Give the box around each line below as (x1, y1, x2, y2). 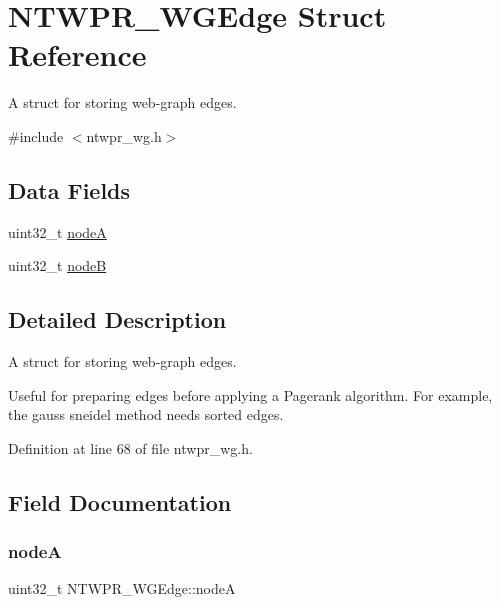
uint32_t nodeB (8, 255, 107, 276)
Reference (8, 34, 147, 75)
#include (8, 125, 64, 146)
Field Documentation (8, 486, 232, 517)
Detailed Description (8, 304, 227, 335)
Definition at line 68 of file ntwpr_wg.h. (8, 437, 253, 458)
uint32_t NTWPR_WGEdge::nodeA (8, 578, 236, 599)
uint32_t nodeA (8, 221, 107, 242)
